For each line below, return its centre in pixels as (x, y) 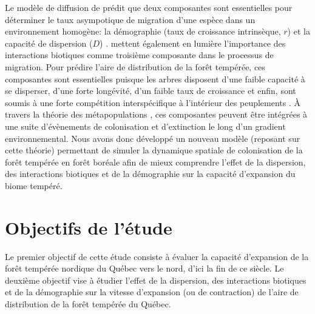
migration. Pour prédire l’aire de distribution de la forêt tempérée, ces (135, 66)
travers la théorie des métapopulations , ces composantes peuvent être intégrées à (156, 114)
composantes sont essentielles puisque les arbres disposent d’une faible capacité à (155, 78)
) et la (299, 31)
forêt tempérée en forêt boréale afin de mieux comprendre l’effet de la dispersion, (155, 162)
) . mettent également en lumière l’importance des (193, 43)
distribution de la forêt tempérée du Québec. (88, 304)
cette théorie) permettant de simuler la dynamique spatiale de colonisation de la (154, 150)
